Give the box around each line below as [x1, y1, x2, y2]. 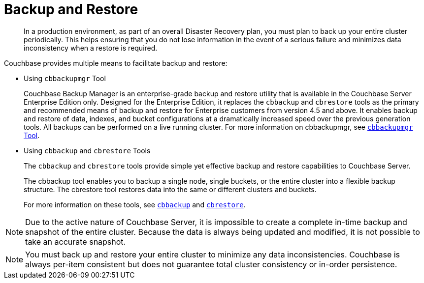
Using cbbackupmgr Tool [24, 74, 106, 83]
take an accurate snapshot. [25, 236, 126, 247]
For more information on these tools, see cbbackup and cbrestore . [24, 200, 246, 209]
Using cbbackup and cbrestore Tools [24, 146, 151, 155]
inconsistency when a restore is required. [24, 43, 158, 52]
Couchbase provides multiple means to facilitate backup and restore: [4, 58, 228, 67]
